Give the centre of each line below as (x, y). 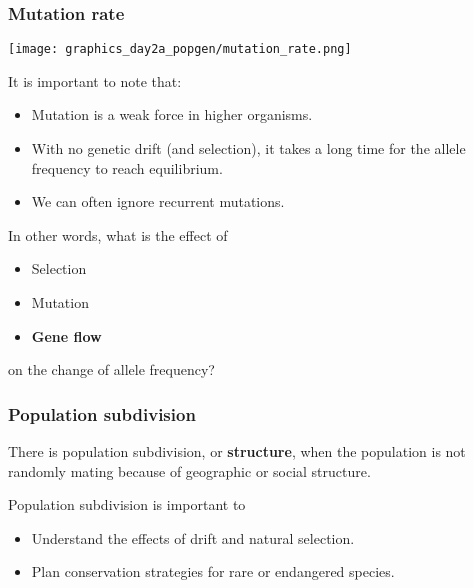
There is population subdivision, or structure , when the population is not (237, 451)
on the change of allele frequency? (111, 369)
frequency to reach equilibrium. (127, 167)
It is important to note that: (95, 80)
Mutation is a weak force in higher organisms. (172, 114)
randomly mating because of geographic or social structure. (189, 470)
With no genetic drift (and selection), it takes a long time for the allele (248, 148)
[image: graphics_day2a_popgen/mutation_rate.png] (180, 49)
